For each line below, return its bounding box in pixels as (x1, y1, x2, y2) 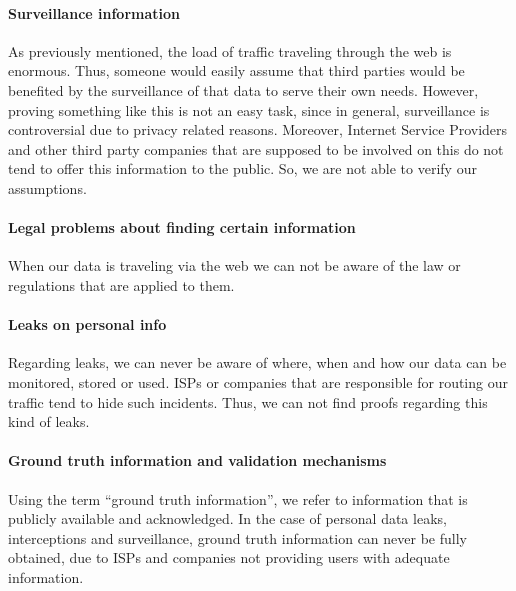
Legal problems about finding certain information (8, 217, 356, 238)
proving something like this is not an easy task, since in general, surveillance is (8, 99, 490, 120)
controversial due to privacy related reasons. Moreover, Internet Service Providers (8, 119, 508, 140)
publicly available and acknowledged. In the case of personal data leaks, (8, 508, 447, 529)
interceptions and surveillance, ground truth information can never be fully (8, 527, 467, 548)
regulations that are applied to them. (8, 274, 235, 295)
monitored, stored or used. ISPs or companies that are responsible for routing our (8, 371, 508, 392)
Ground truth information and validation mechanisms (8, 450, 387, 471)
